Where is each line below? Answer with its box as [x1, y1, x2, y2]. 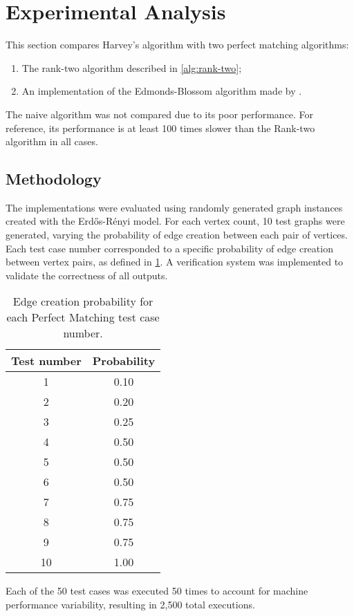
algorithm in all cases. [6, 134, 98, 149]
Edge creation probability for [12, 293, 153, 310]
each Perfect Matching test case [6, 309, 160, 326]
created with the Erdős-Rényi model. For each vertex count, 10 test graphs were [6, 214, 345, 228]
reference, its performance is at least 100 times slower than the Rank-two [6, 120, 315, 135]
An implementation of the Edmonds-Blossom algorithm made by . [21, 84, 302, 98]
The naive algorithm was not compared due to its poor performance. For [6, 106, 314, 121]
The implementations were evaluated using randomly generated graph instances [6, 200, 343, 214]
